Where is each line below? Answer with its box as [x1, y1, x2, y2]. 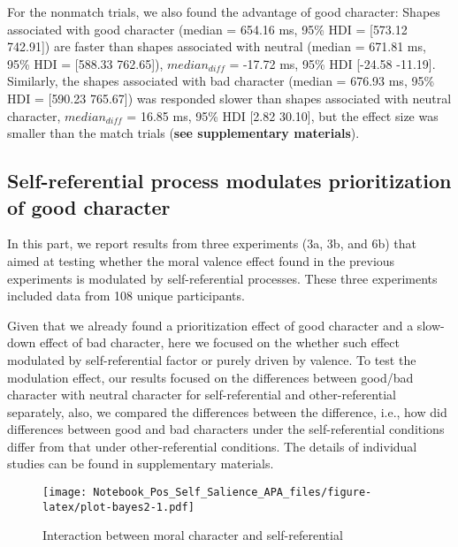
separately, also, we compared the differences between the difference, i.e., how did [7, 402, 447, 421]
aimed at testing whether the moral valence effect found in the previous [7, 251, 395, 270]
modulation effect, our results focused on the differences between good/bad [7, 368, 414, 386]
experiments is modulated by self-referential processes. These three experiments [7, 269, 438, 287]
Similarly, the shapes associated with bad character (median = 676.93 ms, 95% [7, 72, 435, 90]
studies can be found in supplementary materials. [7, 454, 274, 473]
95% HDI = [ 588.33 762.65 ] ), [7, 54, 164, 72]
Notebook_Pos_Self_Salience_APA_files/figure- [93, 486, 372, 499]
